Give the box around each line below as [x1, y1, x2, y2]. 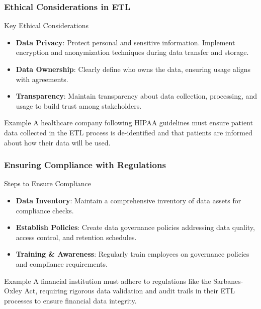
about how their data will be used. [4, 137, 111, 147]
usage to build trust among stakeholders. [16, 100, 142, 111]
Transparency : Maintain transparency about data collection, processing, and [16, 91, 257, 101]
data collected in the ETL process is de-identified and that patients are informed [4, 127, 252, 137]
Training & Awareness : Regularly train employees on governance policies [16, 249, 249, 259]
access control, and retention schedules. [16, 231, 137, 242]
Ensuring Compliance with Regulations [4, 159, 166, 171]
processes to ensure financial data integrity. [4, 295, 137, 305]
